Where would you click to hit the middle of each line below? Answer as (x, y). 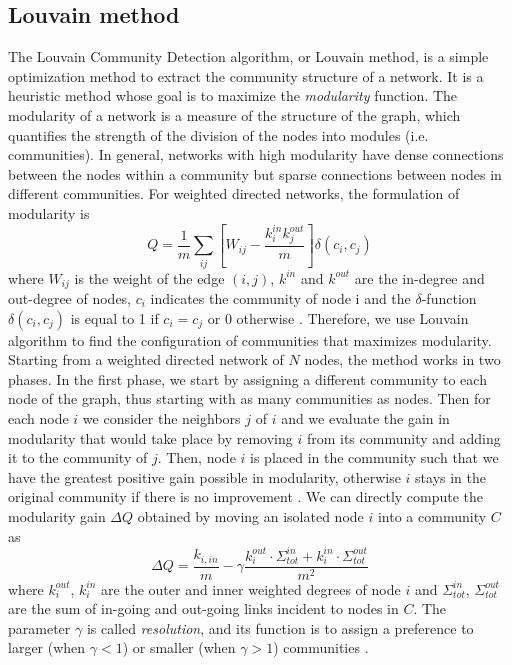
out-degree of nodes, (70, 298)
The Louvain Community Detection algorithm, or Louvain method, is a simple (248, 56)
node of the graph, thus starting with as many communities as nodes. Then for (249, 398)
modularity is (49, 212)
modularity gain (57, 515)
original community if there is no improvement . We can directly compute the (246, 496)
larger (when (47, 647)
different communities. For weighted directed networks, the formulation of (234, 193)
